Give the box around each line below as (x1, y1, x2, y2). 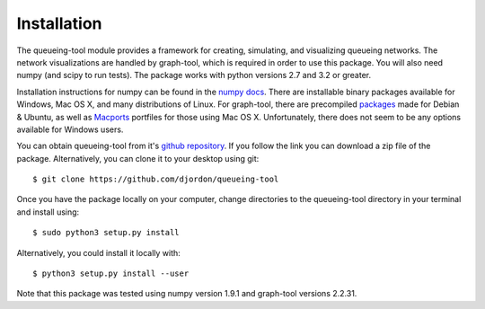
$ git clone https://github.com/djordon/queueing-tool (32, 174, 279, 184)
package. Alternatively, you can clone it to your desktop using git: (16, 153, 260, 163)
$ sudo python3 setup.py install (32, 227, 180, 238)
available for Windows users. (16, 124, 124, 135)
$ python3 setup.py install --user (32, 269, 190, 278)
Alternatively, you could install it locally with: (16, 247, 181, 258)
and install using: (16, 207, 80, 217)
